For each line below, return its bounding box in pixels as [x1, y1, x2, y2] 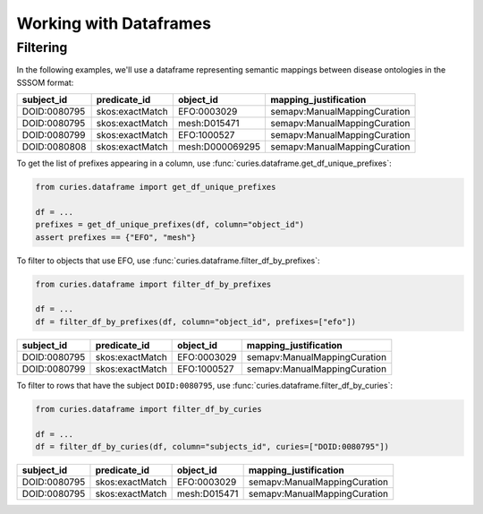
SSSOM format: [16, 77, 74, 88]
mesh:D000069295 [177, 141, 261, 153]
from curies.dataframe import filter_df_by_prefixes [35, 278, 272, 289]
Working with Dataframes [16, 13, 212, 33]
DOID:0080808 [21, 141, 87, 153]
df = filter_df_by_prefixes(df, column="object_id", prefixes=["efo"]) [35, 316, 357, 327]
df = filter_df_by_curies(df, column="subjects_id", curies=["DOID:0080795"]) [35, 441, 389, 451]
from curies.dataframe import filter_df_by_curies [35, 404, 263, 414]
